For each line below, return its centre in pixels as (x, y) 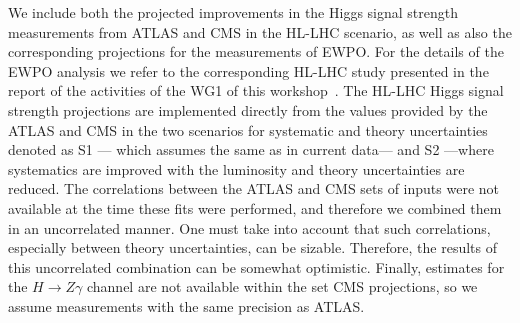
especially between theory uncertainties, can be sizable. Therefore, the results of (252, 247)
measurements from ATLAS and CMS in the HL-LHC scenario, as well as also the (260, 31)
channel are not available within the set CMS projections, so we (282, 286)
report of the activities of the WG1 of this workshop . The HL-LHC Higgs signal (256, 90)
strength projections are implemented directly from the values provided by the (248, 109)
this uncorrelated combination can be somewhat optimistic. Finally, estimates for (256, 266)
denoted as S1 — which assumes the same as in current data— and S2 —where (251, 149)
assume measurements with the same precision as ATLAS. (186, 305)
